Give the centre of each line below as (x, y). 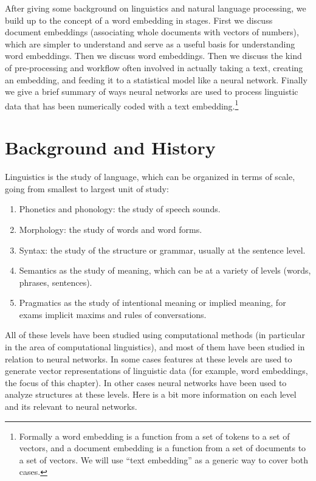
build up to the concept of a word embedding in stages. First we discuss (139, 20)
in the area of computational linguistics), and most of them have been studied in (155, 347)
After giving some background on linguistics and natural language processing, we (156, 8)
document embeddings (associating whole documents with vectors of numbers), (152, 32)
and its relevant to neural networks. (71, 407)
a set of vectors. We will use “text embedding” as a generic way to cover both (163, 459)
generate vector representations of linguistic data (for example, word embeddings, (156, 371)
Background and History (110, 147)
